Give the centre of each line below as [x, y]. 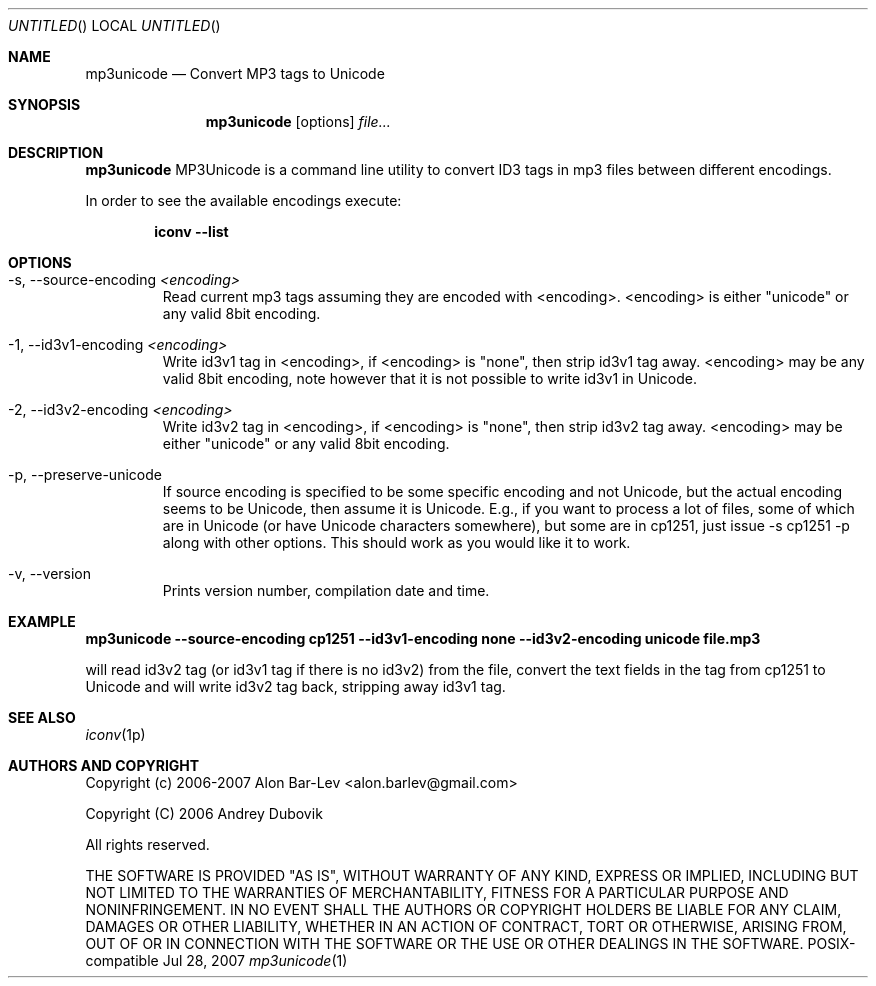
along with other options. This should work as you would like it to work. [396, 542]
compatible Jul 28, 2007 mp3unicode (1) [216, 960]
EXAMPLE [42, 621]
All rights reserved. [147, 844]
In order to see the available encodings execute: [243, 200]
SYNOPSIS [44, 104]
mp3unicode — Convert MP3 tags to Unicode [235, 73]
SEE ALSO [42, 717]
